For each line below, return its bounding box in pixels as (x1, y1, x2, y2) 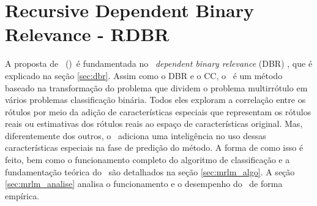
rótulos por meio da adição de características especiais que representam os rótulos (5, 105, 311, 118)
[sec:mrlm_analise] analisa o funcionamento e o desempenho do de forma (5, 177, 283, 190)
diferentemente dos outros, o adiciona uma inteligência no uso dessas (5, 129, 266, 142)
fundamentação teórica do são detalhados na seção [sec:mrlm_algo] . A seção (5, 165, 295, 178)
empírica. (5, 189, 40, 202)
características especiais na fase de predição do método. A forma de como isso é (5, 141, 304, 154)
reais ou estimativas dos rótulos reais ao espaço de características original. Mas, (5, 117, 303, 130)
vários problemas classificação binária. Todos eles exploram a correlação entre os (5, 93, 306, 106)
